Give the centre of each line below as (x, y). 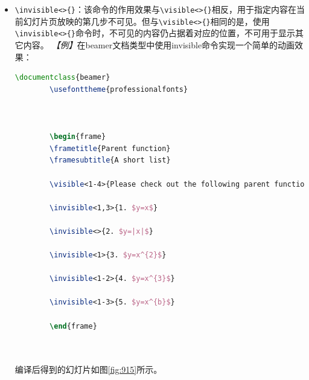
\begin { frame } (78, 137)
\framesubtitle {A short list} (110, 160)
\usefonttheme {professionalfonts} (119, 89)
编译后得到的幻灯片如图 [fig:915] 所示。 (88, 369)
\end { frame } (73, 326)
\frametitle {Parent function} (110, 148)
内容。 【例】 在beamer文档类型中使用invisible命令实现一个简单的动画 (159, 44)
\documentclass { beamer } (62, 78)
